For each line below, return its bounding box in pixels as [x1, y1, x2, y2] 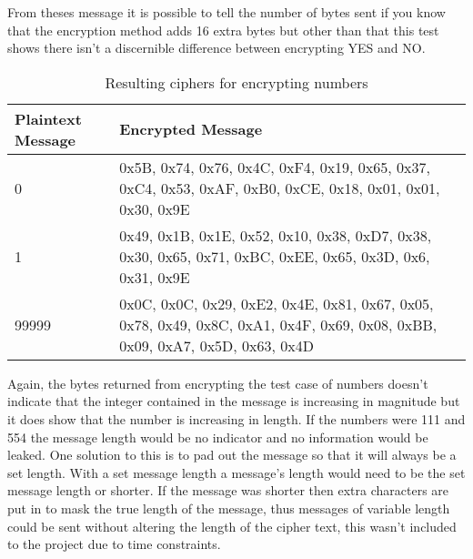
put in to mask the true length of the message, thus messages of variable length [7, 498, 450, 517]
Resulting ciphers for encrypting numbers [105, 71, 368, 93]
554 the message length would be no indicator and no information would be [7, 427, 428, 446]
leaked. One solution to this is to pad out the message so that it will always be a [7, 445, 457, 464]
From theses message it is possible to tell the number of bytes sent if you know [7, 3, 446, 21]
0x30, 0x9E [119, 198, 190, 219]
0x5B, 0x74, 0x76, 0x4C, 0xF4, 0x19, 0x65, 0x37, [119, 156, 430, 178]
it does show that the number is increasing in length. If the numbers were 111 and [7, 409, 466, 428]
